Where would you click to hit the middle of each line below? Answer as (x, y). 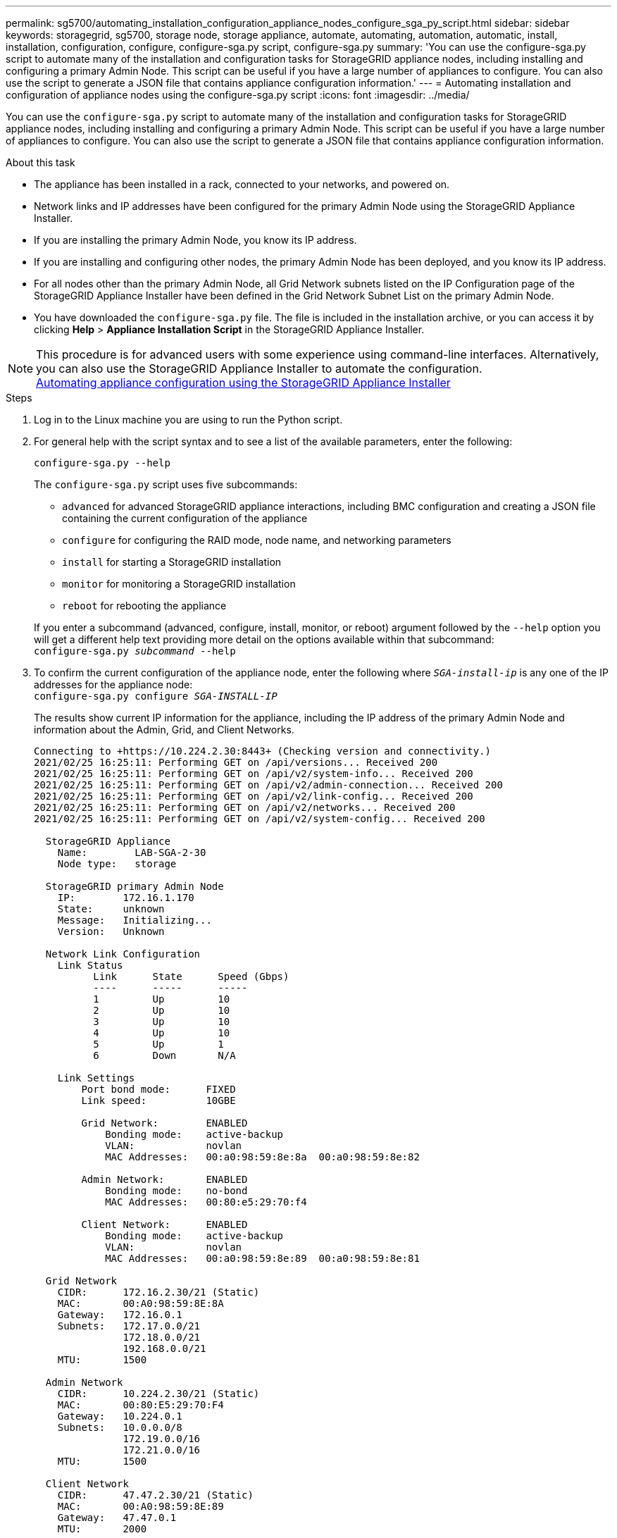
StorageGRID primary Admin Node (135, 886)
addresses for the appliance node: (113, 684)
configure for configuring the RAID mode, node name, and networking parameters (257, 540)
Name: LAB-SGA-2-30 (132, 852)
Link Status (90, 965)
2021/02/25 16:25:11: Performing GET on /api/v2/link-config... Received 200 (254, 796)
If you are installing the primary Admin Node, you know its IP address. (195, 240)
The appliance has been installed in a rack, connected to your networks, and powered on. (242, 184)
